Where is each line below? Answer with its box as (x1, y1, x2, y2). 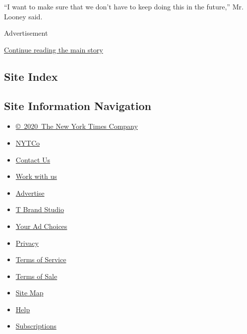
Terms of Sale (15, 271, 58, 281)
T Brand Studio (15, 204, 64, 215)
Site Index (4, 68, 58, 84)
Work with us (15, 171, 57, 181)
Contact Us (15, 154, 51, 165)
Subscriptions (15, 321, 57, 331)
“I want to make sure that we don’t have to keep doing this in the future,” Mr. (4, 1, 244, 11)
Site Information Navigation (4, 98, 151, 113)
